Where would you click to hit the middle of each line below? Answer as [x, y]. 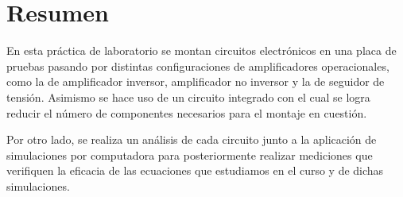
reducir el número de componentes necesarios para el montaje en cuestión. [187, 112]
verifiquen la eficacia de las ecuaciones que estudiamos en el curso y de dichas [195, 170]
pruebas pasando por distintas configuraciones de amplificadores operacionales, [198, 66]
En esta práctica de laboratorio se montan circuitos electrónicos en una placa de [201, 50]
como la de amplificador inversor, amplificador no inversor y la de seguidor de [196, 81]
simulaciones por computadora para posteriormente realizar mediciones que [190, 155]
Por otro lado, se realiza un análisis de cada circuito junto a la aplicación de [192, 139]
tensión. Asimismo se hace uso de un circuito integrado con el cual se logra [188, 97]
